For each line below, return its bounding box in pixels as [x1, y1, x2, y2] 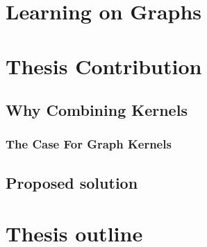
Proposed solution [6, 171, 138, 193]
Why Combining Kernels [6, 99, 188, 121]
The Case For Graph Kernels [6, 135, 172, 153]
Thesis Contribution [6, 51, 202, 80]
